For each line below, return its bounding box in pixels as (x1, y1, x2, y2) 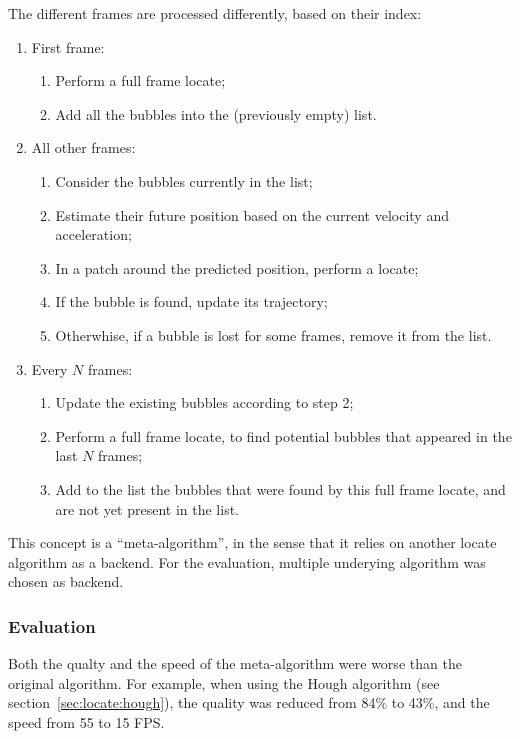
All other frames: (31, 137, 136, 158)
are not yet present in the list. (55, 498, 239, 519)
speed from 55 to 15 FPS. (8, 711, 165, 732)
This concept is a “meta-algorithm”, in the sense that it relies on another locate (8, 532, 497, 553)
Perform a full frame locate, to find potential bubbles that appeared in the (55, 425, 512, 446)
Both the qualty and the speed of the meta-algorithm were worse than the (8, 653, 462, 674)
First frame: (31, 36, 105, 57)
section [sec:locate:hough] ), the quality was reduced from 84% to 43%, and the (8, 692, 490, 713)
